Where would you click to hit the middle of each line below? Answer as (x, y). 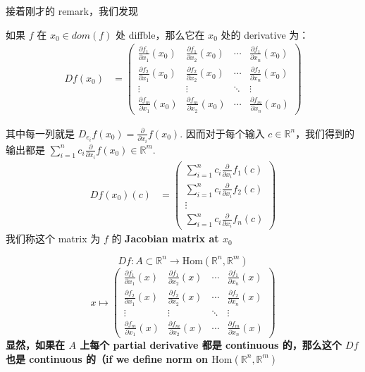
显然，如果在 (35, 345)
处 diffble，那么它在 (160, 34)
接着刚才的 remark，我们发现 (72, 11)
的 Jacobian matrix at (165, 238)
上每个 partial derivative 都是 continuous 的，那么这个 (211, 345)
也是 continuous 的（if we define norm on (107, 358)
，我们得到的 (325, 133)
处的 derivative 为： (265, 34)
